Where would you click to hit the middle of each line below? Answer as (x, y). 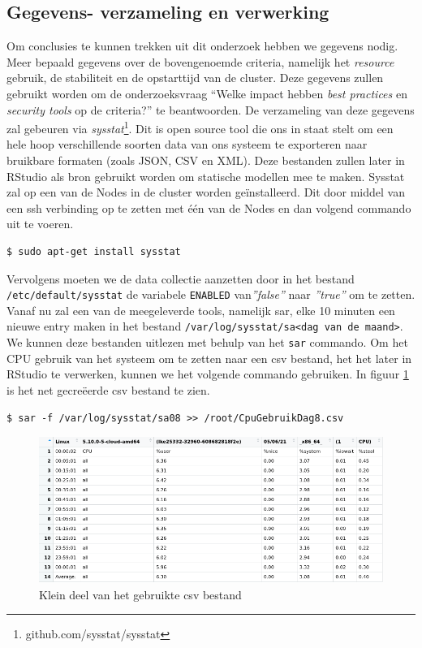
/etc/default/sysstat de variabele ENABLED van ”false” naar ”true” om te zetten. (211, 294)
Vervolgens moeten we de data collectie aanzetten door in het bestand (181, 278)
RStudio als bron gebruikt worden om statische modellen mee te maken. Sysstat (206, 176)
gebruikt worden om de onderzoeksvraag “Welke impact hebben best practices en (207, 93)
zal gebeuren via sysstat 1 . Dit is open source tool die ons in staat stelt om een (200, 127)
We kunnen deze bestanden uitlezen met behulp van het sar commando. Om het (207, 342)
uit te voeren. (40, 224)
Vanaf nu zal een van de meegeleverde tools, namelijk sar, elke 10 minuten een (201, 310)
